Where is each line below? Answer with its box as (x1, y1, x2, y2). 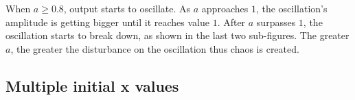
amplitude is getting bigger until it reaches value (5, 14, 209, 29)
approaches (201, 1, 249, 15)
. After (217, 14, 246, 29)
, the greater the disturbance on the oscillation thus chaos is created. (10, 41, 299, 55)
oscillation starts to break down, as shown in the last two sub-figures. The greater (5, 28, 350, 42)
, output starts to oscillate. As (63, 1, 191, 15)
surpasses (256, 14, 296, 29)
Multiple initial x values (5, 75, 179, 96)
